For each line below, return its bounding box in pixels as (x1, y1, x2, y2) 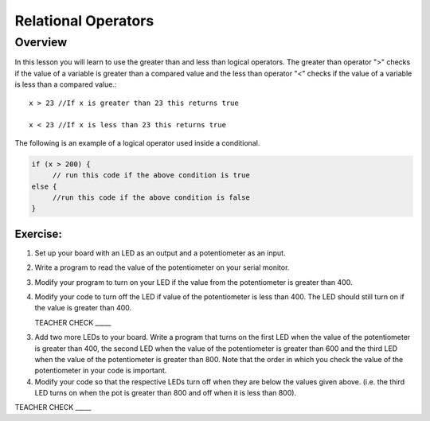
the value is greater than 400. (34, 303, 132, 313)
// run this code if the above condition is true (52, 171, 250, 180)
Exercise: (14, 227, 63, 240)
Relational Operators (14, 12, 154, 29)
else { (31, 181, 57, 191)
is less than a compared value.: (14, 80, 117, 89)
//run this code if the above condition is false (52, 193, 250, 202)
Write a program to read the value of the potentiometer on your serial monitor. (34, 263, 290, 272)
